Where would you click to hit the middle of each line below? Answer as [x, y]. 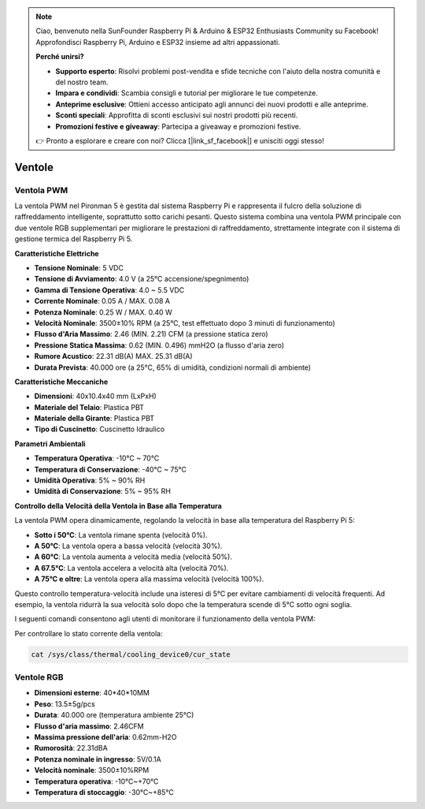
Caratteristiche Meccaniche [61, 382]
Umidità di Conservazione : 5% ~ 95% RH [102, 491]
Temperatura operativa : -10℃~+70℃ [96, 781]
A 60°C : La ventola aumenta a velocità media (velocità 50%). [133, 557]
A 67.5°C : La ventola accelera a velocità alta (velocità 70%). [131, 568]
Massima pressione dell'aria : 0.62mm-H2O [105, 737]
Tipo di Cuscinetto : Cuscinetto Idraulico [100, 429]
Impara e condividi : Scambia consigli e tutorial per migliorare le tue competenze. [187, 93]
